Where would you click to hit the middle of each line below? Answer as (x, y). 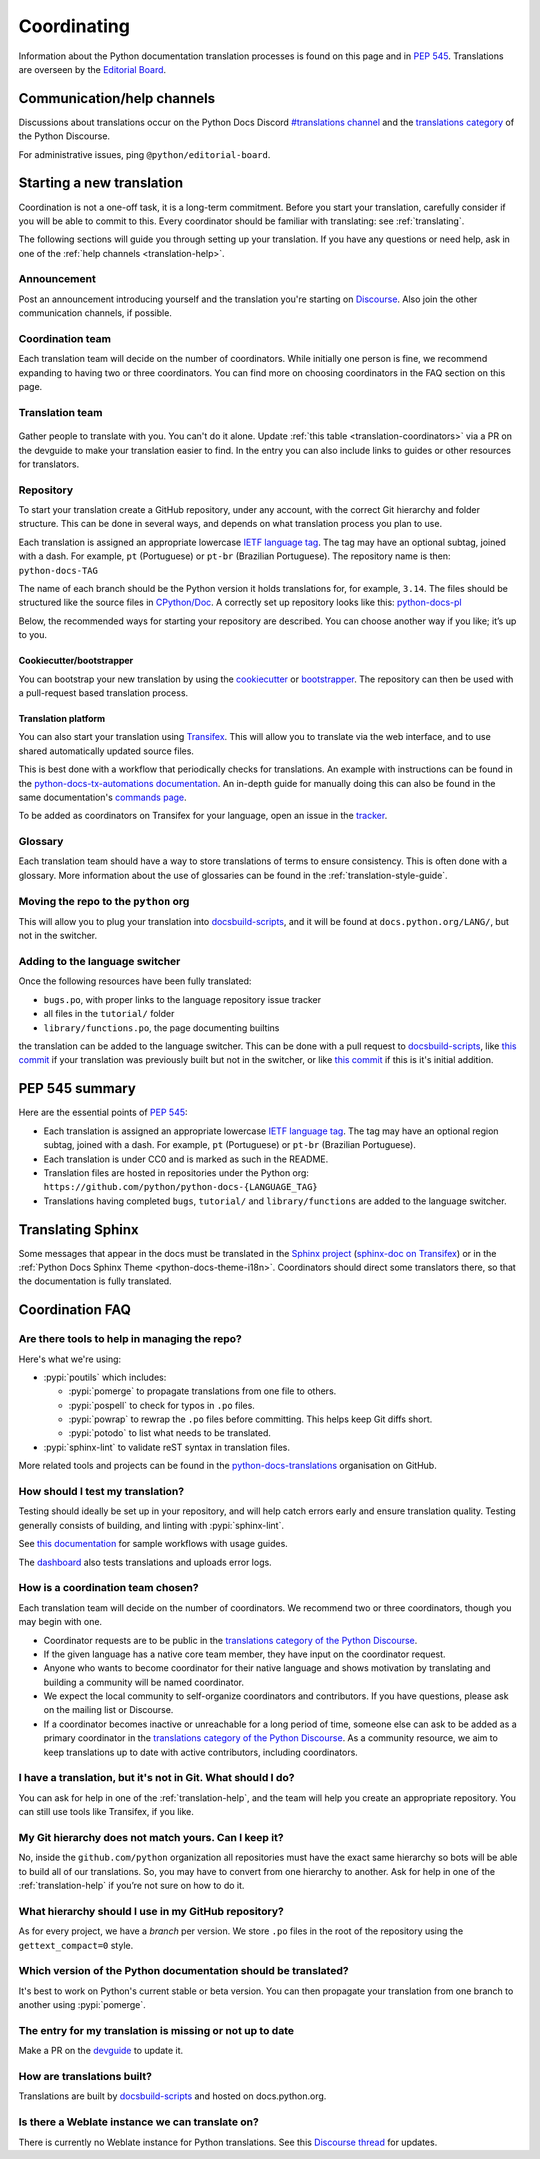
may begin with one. (60, 1622)
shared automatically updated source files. (106, 751)
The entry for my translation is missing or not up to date (156, 2030)
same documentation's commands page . (102, 797)
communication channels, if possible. (95, 313)
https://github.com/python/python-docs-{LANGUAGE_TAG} (181, 1187)
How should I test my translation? (101, 1492)
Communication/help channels (117, 98)
